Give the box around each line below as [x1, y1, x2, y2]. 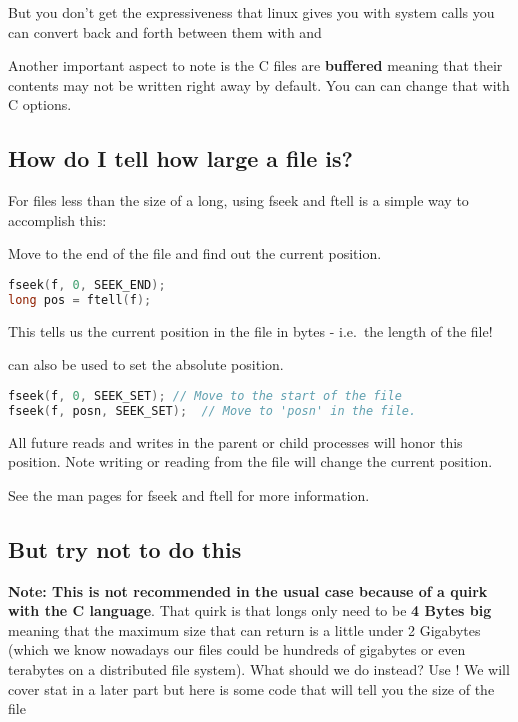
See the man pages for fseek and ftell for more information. [8, 484, 370, 505]
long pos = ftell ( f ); [8, 292, 152, 307]
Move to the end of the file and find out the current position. [8, 243, 382, 264]
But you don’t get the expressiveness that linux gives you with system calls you [8, 2, 495, 22]
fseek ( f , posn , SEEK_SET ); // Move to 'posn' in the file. [8, 403, 417, 418]
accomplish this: [8, 209, 107, 230]
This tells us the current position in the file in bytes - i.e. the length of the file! [8, 320, 493, 341]
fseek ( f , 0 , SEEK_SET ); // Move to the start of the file [8, 388, 402, 403]
